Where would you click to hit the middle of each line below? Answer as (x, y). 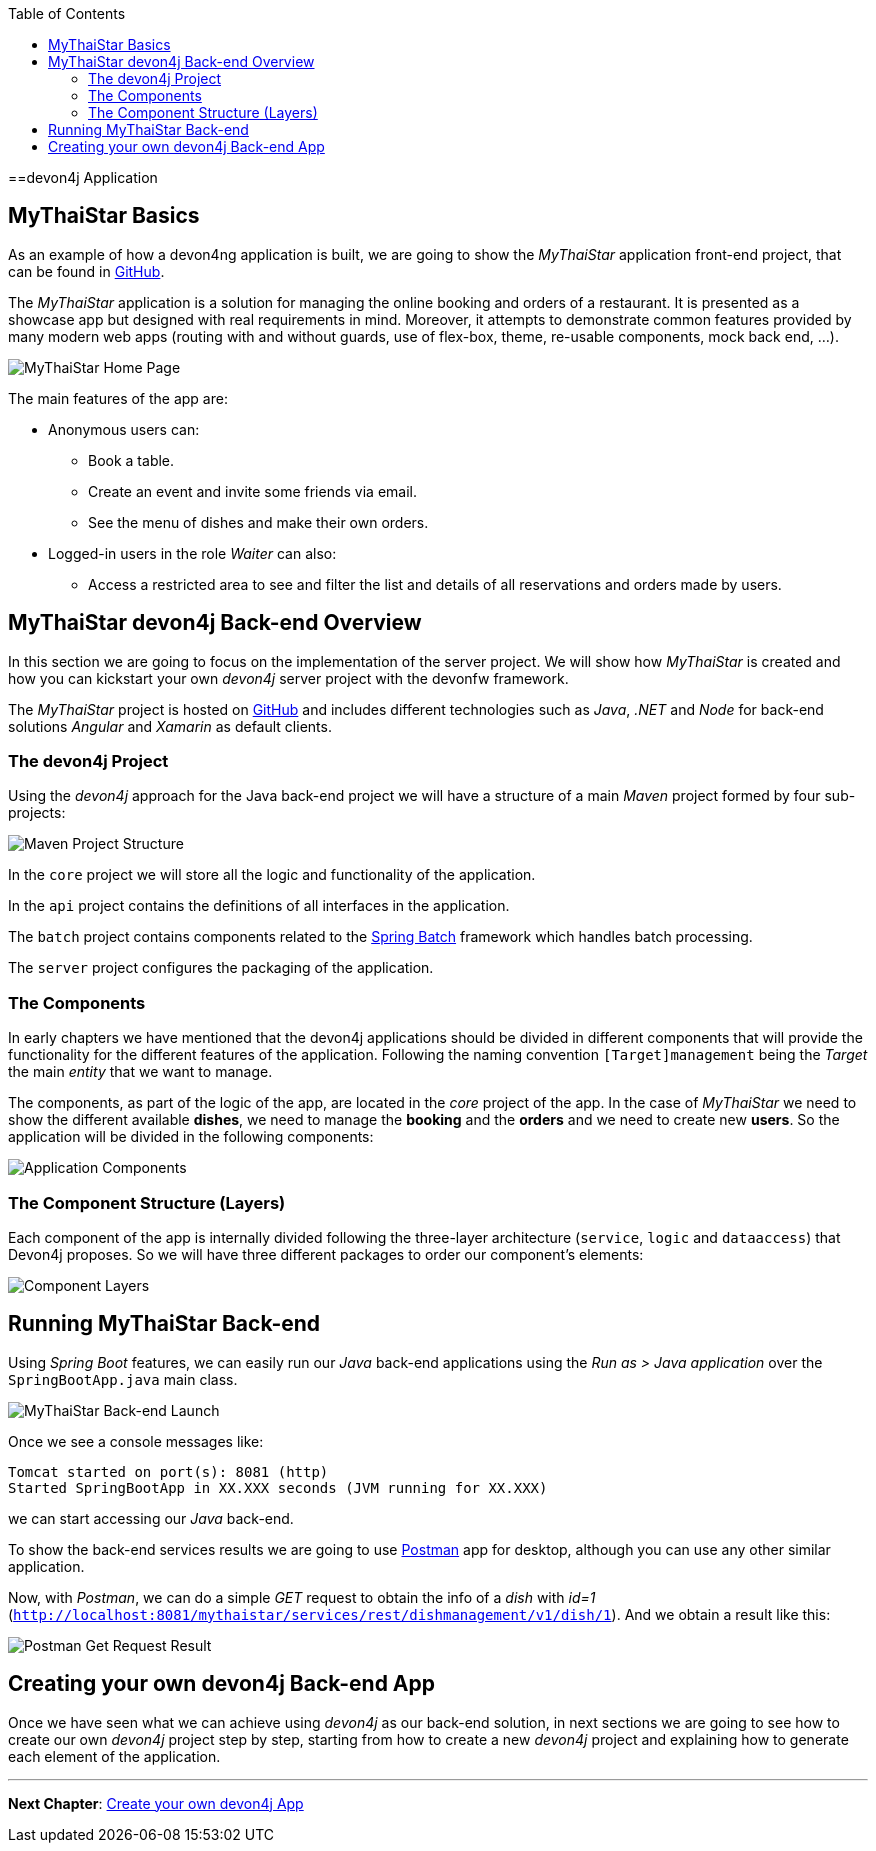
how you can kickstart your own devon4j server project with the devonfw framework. (288, 678)
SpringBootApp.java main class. (123, 1379)
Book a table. (131, 460)
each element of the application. (114, 1756)
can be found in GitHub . (86, 271)
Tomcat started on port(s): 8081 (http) (168, 1471)
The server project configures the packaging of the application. (221, 968)
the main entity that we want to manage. (140, 1072)
